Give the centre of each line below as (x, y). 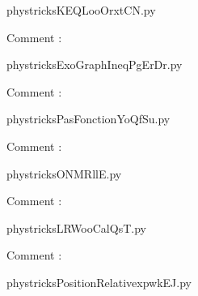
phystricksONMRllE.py (64, 173)
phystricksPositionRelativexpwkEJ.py (99, 282)
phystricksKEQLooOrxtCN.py (81, 10)
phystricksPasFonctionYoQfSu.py (88, 119)
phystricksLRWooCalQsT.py (76, 227)
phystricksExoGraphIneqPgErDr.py (95, 64)
